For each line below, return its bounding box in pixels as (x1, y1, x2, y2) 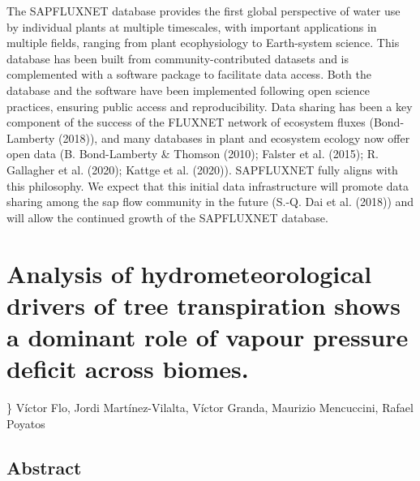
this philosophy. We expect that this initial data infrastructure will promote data (6, 177, 409, 194)
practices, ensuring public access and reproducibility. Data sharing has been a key (6, 97, 413, 114)
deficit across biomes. (6, 352, 249, 385)
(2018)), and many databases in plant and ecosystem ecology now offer (58, 129, 410, 146)
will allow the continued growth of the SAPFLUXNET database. (6, 208, 328, 225)
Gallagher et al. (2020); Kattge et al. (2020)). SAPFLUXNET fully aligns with (6, 161, 398, 178)
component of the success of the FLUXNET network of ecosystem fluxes (6, 114, 366, 131)
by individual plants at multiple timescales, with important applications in (6, 18, 377, 35)
